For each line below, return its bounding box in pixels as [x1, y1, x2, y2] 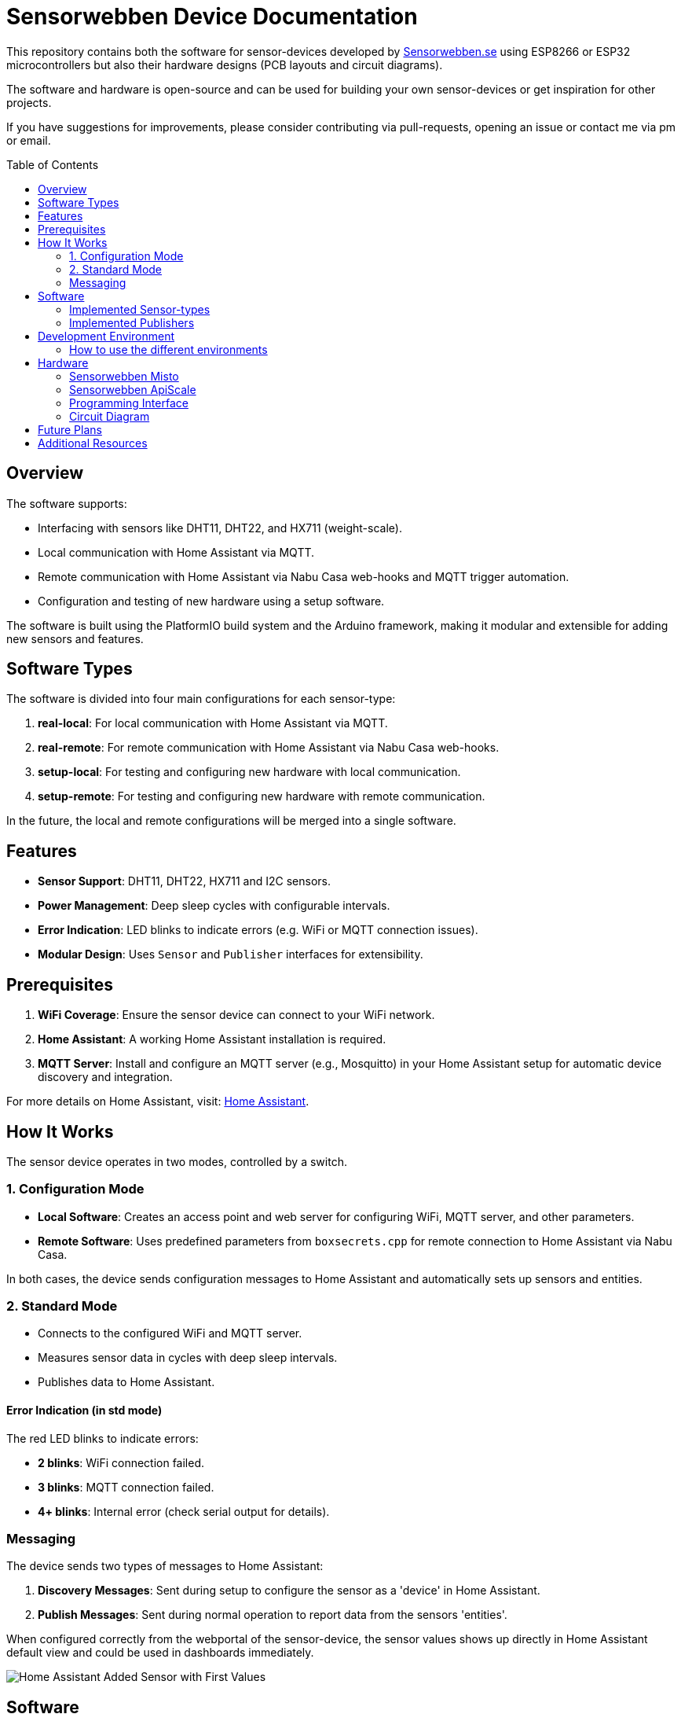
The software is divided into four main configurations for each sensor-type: [6, 692, 396, 706]
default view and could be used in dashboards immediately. [6, 1646, 314, 1660]
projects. [6, 95, 52, 109]
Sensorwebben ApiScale [69, 382, 196, 396]
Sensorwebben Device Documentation [6, 3, 418, 30]
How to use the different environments [69, 342, 268, 356]
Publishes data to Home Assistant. [38, 1375, 215, 1389]
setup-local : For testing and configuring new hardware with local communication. [38, 765, 461, 779]
